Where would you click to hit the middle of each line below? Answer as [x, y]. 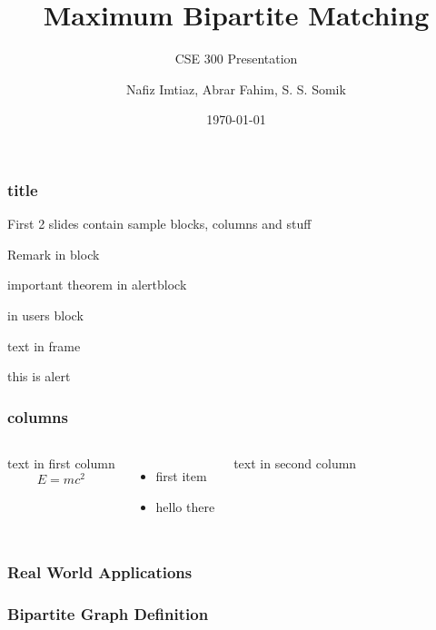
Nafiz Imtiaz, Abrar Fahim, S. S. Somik [236, 89]
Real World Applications [100, 572]
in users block [45, 315]
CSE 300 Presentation [236, 59]
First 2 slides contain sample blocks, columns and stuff [159, 224]
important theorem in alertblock [97, 285]
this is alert [39, 376]
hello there [185, 506]
